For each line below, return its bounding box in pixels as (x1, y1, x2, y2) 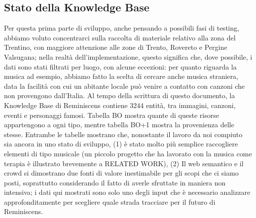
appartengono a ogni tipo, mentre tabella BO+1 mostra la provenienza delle (4, 119, 234, 130)
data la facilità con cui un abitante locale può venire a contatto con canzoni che (4, 80, 245, 91)
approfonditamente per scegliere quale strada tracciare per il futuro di (4, 196, 216, 207)
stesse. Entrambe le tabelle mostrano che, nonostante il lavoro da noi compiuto (4, 129, 243, 139)
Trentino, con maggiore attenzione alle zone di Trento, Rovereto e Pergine (4, 42, 227, 52)
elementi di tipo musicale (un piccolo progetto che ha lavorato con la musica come (4, 148, 252, 158)
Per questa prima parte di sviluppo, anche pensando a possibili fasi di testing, (4, 23, 239, 33)
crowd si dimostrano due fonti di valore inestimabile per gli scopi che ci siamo (4, 168, 239, 178)
